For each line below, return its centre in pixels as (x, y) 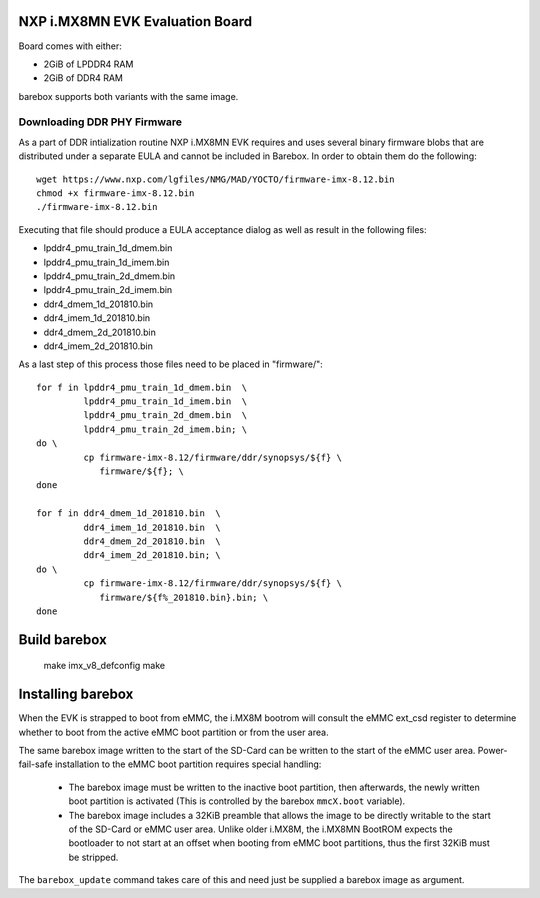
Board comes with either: (70, 46)
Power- (493, 751)
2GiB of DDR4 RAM (83, 78)
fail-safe (36, 764)
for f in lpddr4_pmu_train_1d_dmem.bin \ (142, 387)
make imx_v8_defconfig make (104, 666)
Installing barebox (76, 694)
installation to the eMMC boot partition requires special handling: (188, 764)
